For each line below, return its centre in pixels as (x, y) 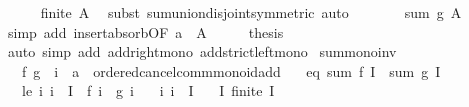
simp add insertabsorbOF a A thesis (145, 31)
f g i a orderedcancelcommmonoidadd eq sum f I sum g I (231, 70)
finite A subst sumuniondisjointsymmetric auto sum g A (251, 12)
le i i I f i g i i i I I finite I (148, 90)
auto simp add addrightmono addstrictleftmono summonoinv (202, 51)
